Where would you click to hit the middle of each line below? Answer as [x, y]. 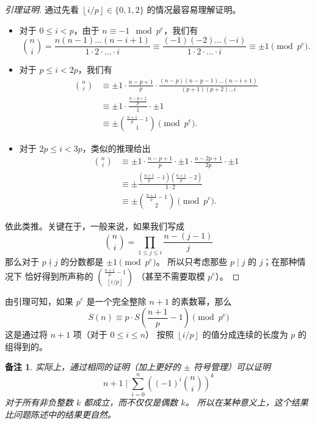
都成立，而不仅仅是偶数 [131, 402]
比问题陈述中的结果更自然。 [60, 414]
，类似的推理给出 [116, 148]
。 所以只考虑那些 [192, 261]
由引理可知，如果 [39, 301]
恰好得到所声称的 [59, 276]
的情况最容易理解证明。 [194, 9]
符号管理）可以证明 [232, 367]
